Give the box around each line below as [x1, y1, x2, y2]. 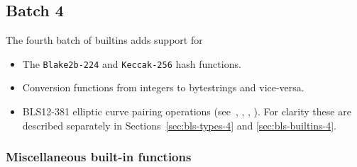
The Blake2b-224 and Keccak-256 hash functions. [22, 56, 241, 71]
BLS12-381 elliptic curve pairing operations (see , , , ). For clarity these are [22, 104, 351, 119]
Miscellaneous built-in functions [6, 148, 192, 166]
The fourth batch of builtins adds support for [6, 33, 203, 47]
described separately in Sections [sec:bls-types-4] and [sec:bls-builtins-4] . [22, 117, 337, 132]
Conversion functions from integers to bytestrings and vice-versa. [22, 80, 304, 95]
